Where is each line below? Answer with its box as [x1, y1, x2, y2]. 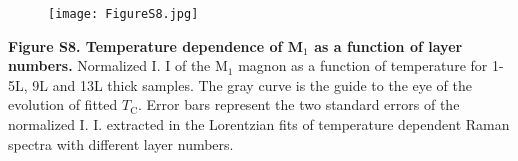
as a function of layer [314, 35, 463, 56]
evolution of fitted [8, 94, 118, 115]
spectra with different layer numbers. [8, 133, 234, 154]
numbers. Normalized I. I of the [8, 55, 211, 76]
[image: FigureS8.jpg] [48, 7, 199, 21]
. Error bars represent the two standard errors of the [138, 94, 460, 115]
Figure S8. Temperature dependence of [8, 35, 283, 56]
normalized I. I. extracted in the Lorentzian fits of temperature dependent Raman [8, 114, 510, 135]
